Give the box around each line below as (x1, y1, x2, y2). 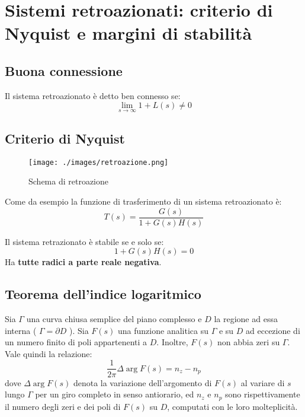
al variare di (240, 376, 285, 389)
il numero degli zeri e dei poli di (5, 400, 121, 412)
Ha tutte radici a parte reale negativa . (5, 256, 162, 268)
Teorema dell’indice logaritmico (5, 285, 201, 303)
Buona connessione (5, 61, 123, 79)
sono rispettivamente (225, 388, 300, 400)
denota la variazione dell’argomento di (73, 376, 212, 389)
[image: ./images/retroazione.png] (28, 158, 169, 167)
